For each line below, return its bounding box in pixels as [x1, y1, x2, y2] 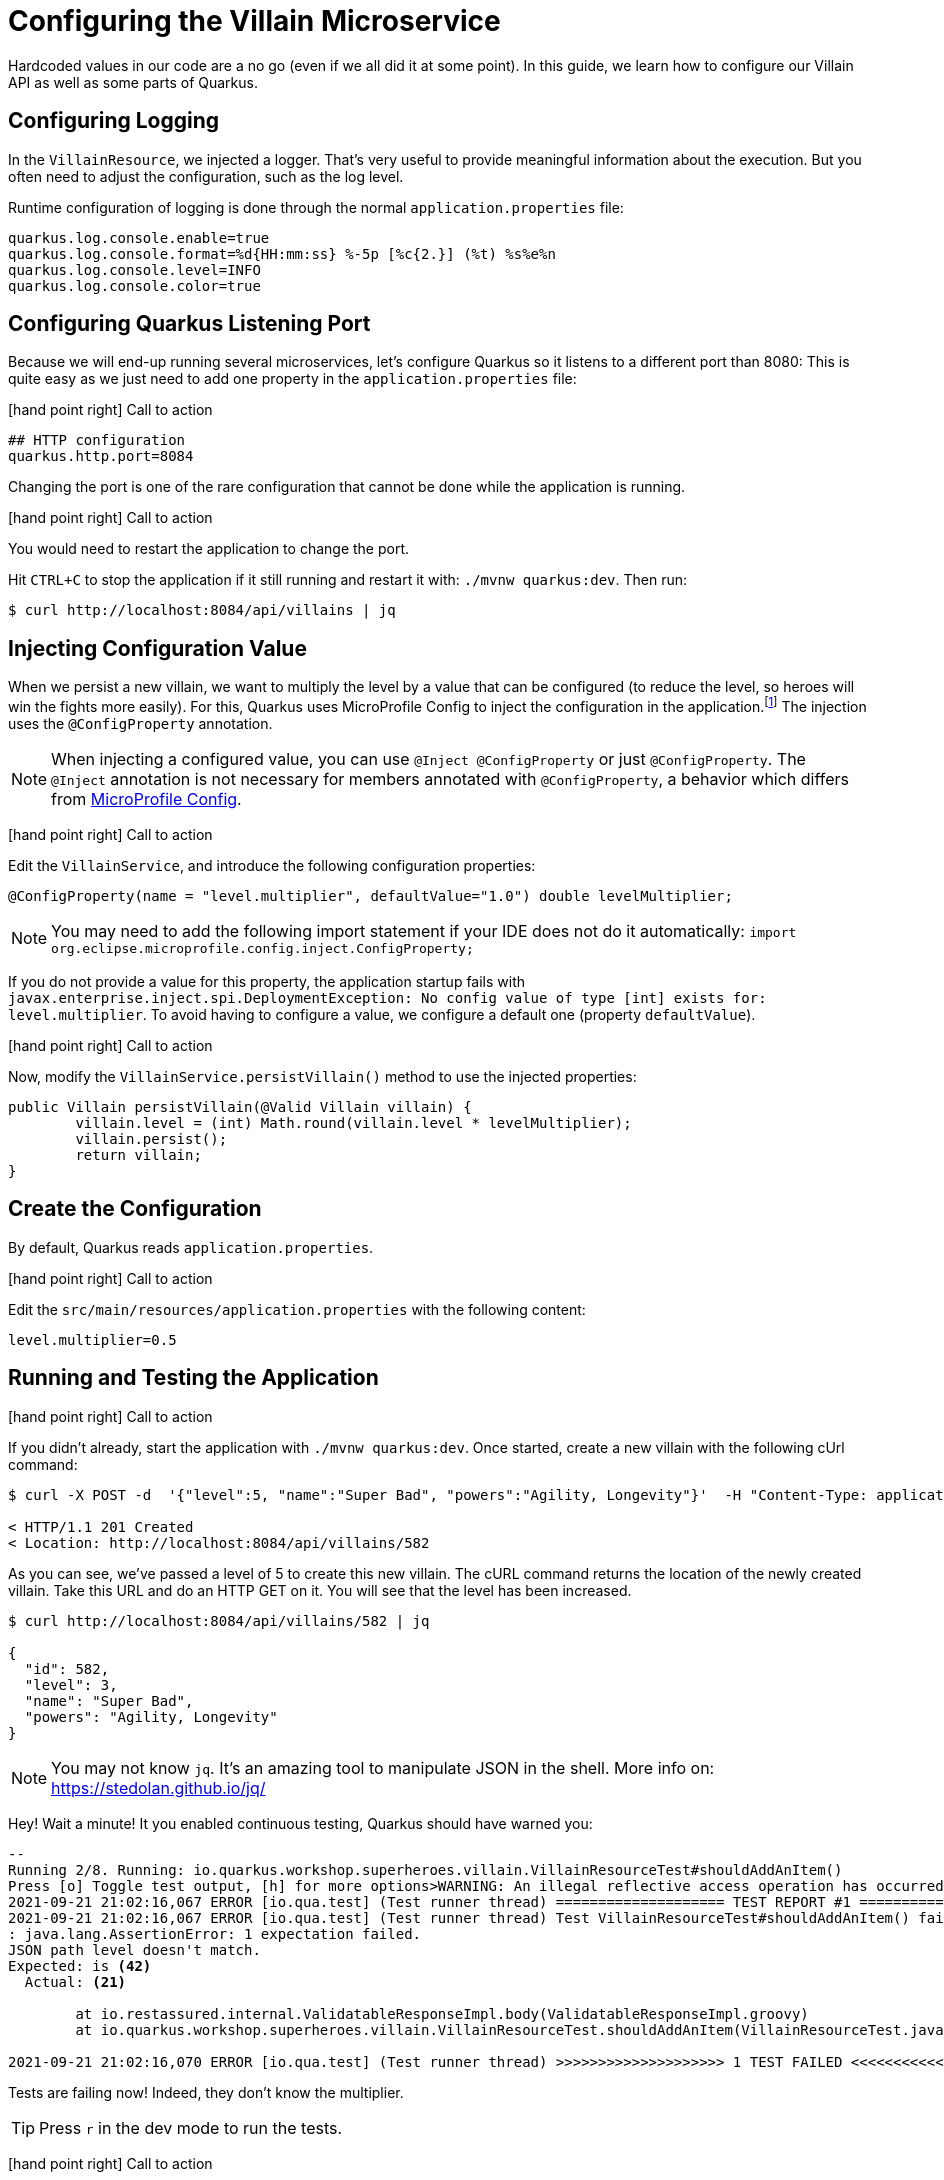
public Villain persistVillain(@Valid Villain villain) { [8, 1098, 472, 1115]
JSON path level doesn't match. [8, 1941, 261, 1958]
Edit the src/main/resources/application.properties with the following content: [8, 1300, 586, 1318]
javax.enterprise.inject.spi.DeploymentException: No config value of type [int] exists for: [8, 989, 767, 1006]
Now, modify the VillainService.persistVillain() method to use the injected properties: [8, 1067, 637, 1085]
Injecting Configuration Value [8, 635, 307, 661]
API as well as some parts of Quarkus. [8, 73, 258, 91]
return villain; [75, 1146, 202, 1163]
